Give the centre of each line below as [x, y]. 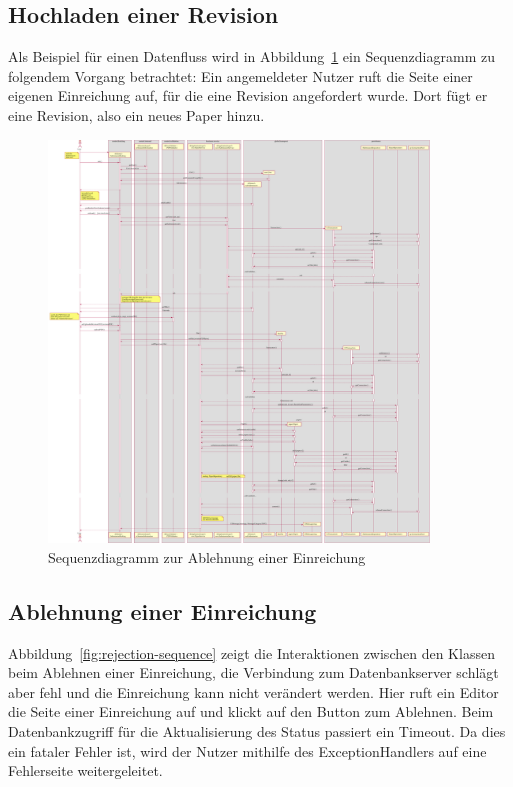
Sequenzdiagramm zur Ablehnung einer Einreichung [207, 556]
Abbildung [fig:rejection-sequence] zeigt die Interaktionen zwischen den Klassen [251, 652]
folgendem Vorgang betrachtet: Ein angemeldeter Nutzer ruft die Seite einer [240, 75]
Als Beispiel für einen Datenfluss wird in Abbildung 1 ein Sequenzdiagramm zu [251, 56]
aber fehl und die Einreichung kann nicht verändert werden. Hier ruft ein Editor [253, 691]
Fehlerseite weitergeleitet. [85, 770]
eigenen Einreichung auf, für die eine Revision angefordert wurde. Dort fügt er [248, 95]
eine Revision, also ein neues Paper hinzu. [136, 114]
